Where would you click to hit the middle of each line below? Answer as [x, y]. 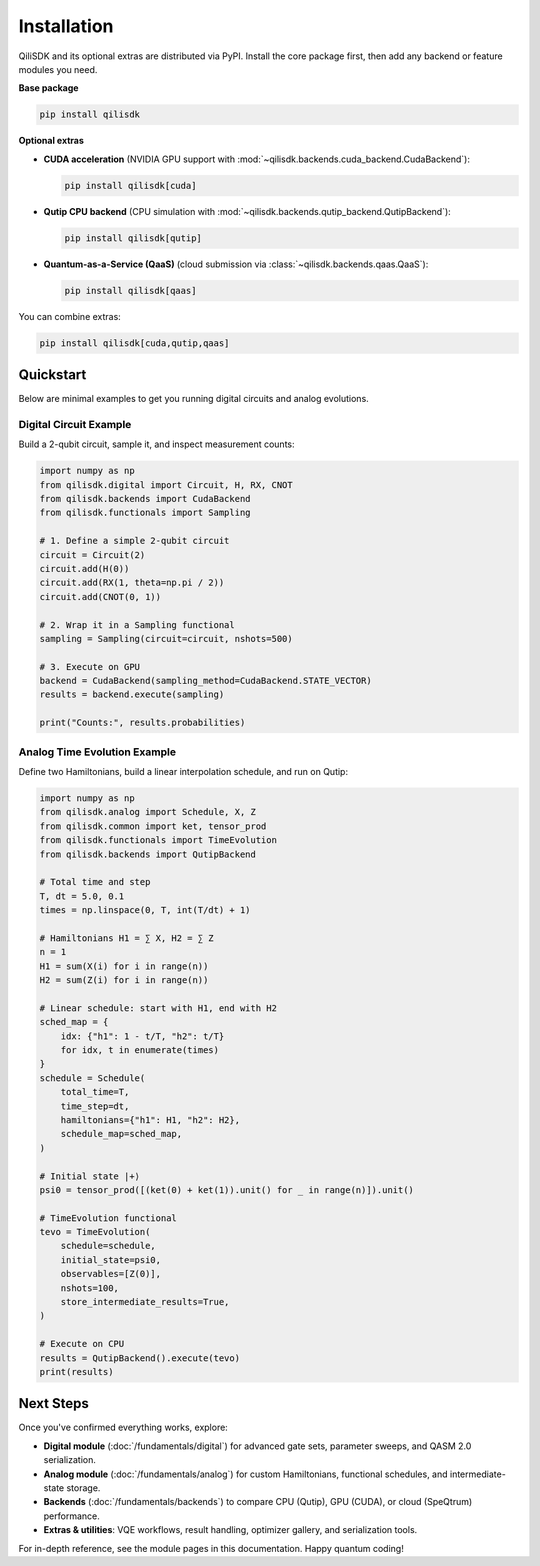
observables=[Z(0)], [111, 1274]
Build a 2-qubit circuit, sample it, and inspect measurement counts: [156, 444]
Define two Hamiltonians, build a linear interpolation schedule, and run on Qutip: [183, 771]
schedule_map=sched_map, [121, 1134]
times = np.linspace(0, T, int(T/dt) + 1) [145, 910]
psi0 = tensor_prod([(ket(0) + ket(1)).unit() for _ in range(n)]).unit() [227, 1189]
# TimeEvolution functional [108, 1218]
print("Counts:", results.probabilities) [142, 723]
